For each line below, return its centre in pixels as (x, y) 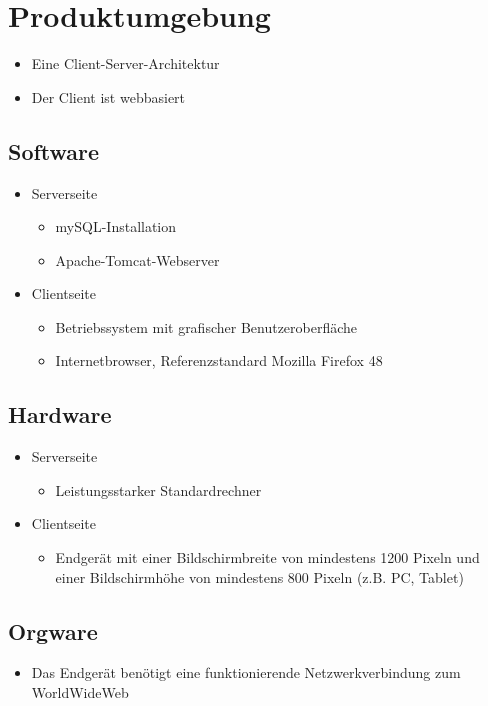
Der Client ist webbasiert (108, 96)
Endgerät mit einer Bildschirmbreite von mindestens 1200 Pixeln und (267, 557)
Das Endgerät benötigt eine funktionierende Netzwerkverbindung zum (246, 672)
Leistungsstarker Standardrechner (158, 489)
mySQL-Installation (116, 226)
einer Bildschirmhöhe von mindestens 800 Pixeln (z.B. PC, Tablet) (259, 576)
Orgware (53, 630)
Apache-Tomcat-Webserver (137, 259)
